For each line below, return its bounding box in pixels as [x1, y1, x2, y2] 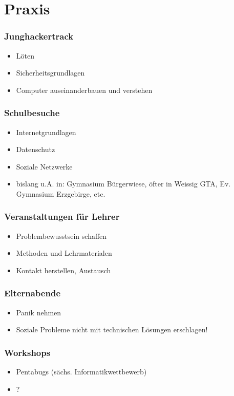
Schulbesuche [4, 106, 60, 119]
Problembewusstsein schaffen [16, 230, 107, 241]
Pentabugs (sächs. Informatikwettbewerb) [16, 366, 147, 377]
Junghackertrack [4, 30, 74, 43]
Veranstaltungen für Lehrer [4, 210, 120, 223]
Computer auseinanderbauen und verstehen [16, 84, 153, 95]
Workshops [4, 346, 51, 359]
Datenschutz [16, 144, 55, 155]
